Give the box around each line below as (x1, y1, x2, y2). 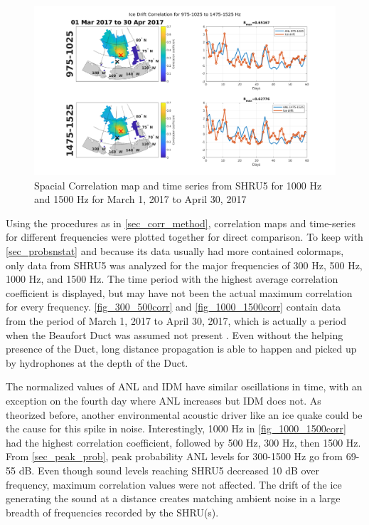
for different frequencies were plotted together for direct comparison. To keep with (6, 229, 363, 244)
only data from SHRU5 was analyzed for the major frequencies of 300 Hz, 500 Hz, (6, 257, 363, 272)
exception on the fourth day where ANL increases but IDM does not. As (6, 393, 321, 407)
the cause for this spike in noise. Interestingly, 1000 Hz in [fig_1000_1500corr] (6, 421, 346, 436)
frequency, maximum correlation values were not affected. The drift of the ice (6, 477, 342, 492)
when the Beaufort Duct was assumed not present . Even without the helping (6, 327, 343, 342)
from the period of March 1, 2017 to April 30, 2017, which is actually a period (6, 313, 347, 328)
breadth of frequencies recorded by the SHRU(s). (6, 504, 219, 519)
